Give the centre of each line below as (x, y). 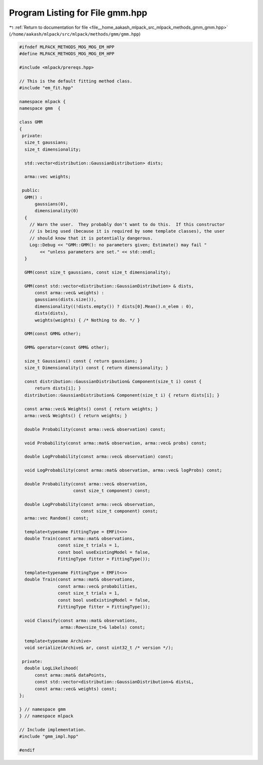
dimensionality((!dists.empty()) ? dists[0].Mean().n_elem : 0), (114, 306)
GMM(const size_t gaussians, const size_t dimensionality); (98, 272)
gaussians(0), (51, 204)
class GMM (31, 122)
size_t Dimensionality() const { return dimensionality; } (96, 368)
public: (31, 191)
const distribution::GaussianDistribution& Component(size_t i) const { (113, 382)
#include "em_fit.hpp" (46, 88)
